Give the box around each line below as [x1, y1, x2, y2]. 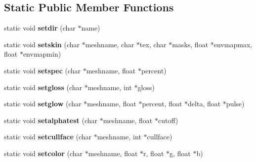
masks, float [172, 39, 209, 49]
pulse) [226, 98, 245, 109]
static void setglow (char [4, 98, 82, 109]
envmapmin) [23, 49, 61, 59]
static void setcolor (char [4, 148, 83, 158]
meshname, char [85, 39, 134, 49]
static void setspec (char [4, 65, 81, 75]
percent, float [142, 98, 182, 109]
